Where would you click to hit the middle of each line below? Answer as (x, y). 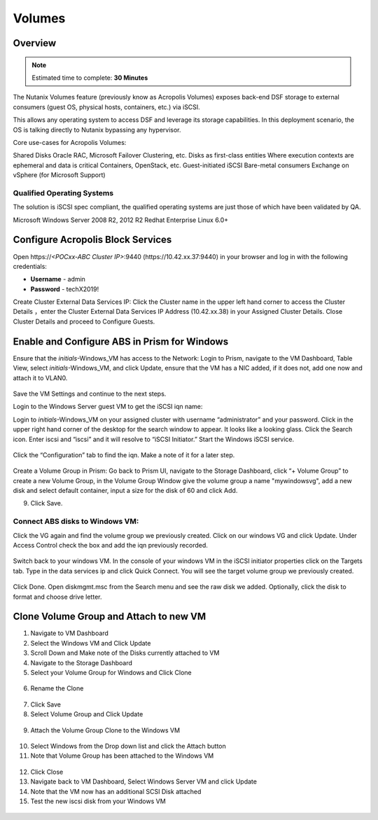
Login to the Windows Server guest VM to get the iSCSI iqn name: (108, 407)
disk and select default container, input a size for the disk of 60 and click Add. (125, 491)
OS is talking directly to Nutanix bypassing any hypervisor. (97, 130)
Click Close (47, 772)
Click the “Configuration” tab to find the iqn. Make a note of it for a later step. (124, 454)
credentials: (30, 266)
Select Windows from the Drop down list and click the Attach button (128, 746)
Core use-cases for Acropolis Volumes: (70, 142)
